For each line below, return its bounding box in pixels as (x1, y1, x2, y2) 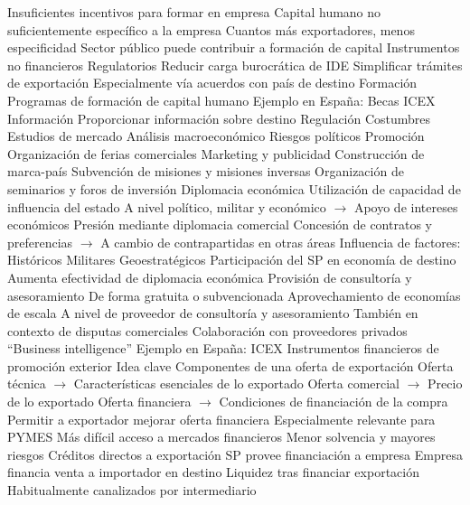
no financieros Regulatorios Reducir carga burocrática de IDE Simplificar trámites (7, 55, 463, 74)
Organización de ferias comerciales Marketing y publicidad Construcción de (7, 144, 425, 163)
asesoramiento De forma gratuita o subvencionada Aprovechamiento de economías (7, 285, 461, 304)
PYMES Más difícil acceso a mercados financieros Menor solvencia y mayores (7, 427, 436, 446)
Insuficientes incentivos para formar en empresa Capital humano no (7, 3, 381, 21)
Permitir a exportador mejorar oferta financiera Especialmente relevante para (7, 409, 436, 428)
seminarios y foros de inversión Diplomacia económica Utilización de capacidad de (7, 179, 461, 198)
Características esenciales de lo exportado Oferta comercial (73, 374, 400, 393)
